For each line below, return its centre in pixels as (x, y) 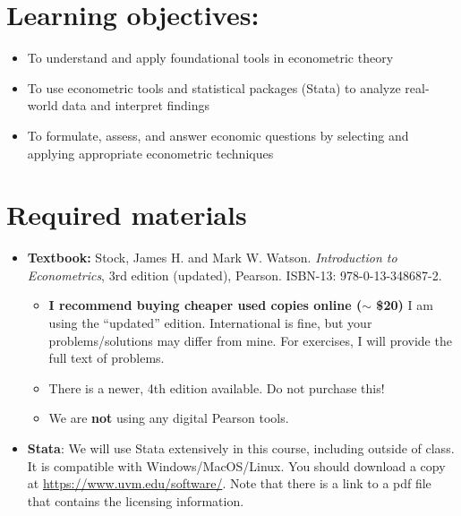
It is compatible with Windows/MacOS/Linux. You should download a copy (236, 465)
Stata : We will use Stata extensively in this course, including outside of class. (241, 447)
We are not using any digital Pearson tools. (169, 418)
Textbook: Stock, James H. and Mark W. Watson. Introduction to (212, 258)
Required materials (127, 215)
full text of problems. (107, 358)
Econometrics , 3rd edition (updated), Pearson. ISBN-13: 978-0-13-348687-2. (235, 275)
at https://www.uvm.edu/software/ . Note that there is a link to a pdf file (229, 483)
